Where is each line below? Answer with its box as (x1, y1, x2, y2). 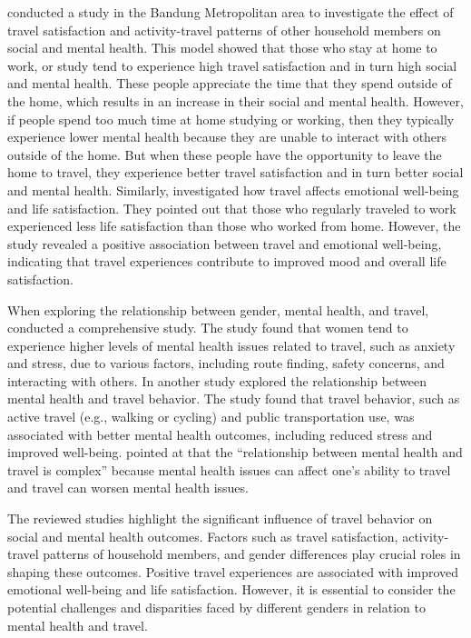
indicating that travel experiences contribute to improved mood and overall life (7, 252, 446, 271)
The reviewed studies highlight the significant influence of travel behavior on (7, 509, 433, 528)
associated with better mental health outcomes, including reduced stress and (7, 424, 433, 444)
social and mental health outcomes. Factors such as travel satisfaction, (7, 526, 398, 545)
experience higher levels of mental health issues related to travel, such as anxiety (7, 335, 456, 354)
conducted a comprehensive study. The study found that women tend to (7, 318, 408, 337)
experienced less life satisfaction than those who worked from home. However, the (7, 216, 461, 235)
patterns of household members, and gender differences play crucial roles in (43, 544, 461, 563)
